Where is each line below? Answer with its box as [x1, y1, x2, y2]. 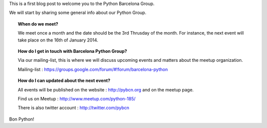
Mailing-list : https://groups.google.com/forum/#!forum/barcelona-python [18, 66, 168, 72]
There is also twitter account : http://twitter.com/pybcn [18, 105, 130, 111]
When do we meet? [18, 21, 59, 27]
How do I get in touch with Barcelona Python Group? [18, 48, 127, 54]
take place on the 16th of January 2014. [18, 37, 98, 43]
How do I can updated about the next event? [18, 78, 111, 84]
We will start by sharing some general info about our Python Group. [9, 10, 147, 16]
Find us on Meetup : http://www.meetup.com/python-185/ [18, 95, 136, 101]
